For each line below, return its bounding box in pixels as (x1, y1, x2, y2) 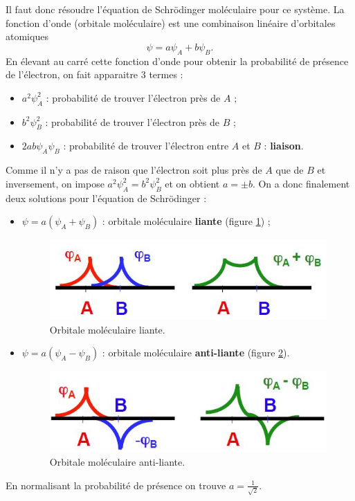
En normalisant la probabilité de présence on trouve (6, 477, 226, 492)
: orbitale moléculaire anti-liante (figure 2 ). (102, 345, 290, 360)
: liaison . (264, 138, 304, 153)
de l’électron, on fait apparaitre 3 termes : (6, 67, 183, 82)
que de (275, 163, 304, 177)
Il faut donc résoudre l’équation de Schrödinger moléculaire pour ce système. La (6, 2, 345, 16)
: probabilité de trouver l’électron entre (63, 138, 229, 153)
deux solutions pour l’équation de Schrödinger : (6, 190, 207, 205)
